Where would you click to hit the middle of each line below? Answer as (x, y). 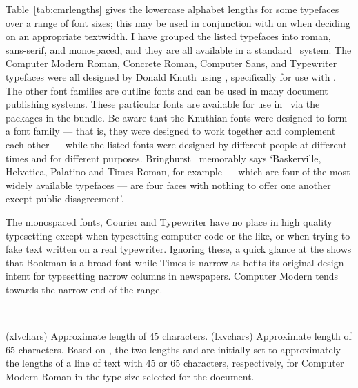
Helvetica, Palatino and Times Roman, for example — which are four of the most (178, 172)
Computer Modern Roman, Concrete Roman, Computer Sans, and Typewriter (171, 63)
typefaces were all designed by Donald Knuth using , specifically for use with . (171, 76)
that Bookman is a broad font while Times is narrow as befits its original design (175, 262)
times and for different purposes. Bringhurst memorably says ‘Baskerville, (163, 158)
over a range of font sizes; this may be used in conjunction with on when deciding (178, 22)
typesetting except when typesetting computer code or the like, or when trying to (178, 235)
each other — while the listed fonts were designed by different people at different (176, 144)
